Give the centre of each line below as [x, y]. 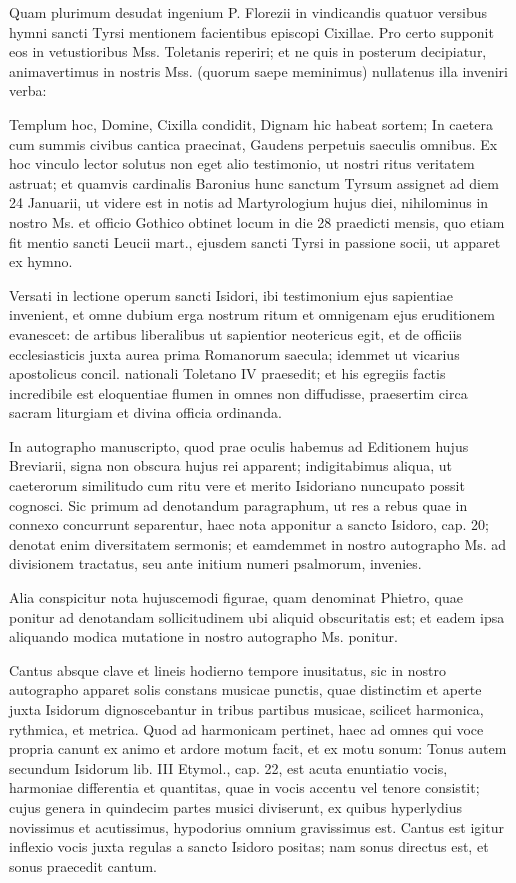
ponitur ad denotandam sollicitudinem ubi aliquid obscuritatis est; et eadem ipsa [257, 616]
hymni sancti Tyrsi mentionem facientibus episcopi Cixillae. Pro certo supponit [251, 31]
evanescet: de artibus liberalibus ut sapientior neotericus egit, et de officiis [235, 333]
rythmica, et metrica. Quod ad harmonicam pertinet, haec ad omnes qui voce [246, 728]
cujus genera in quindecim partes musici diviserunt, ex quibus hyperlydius [235, 806]
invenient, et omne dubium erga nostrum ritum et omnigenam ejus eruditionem [252, 314]
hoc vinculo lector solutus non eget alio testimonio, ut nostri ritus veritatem [242, 163]
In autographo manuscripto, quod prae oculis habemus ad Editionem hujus [239, 445]
